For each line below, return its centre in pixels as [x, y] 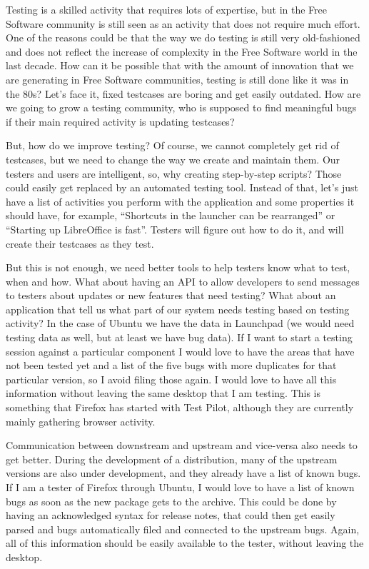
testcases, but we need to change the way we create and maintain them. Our [173, 159]
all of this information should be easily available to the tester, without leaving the [185, 543]
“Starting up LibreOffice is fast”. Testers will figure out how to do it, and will [175, 229]
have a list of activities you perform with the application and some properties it [180, 201]
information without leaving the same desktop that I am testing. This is [163, 393]
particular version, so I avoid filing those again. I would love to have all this [171, 379]
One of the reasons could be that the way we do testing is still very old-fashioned [183, 37]
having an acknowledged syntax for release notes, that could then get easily [171, 515]
